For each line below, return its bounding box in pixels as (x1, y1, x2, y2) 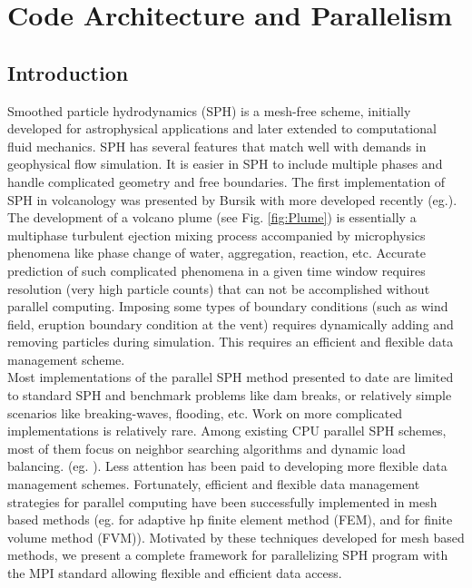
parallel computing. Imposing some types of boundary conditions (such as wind (7, 297, 448, 316)
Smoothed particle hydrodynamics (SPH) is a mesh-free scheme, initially (7, 101, 411, 120)
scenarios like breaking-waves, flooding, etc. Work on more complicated (7, 403, 403, 422)
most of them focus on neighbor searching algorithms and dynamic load (7, 438, 406, 457)
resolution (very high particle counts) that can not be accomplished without (7, 279, 430, 298)
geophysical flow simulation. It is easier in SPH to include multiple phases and (7, 154, 443, 173)
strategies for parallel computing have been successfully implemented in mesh (7, 492, 438, 511)
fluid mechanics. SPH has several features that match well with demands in (7, 136, 427, 155)
